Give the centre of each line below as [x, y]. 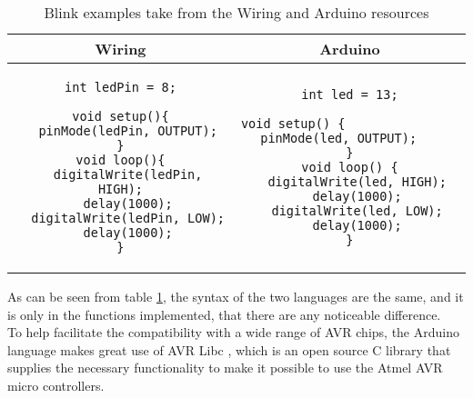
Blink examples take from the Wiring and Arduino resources [236, 12]
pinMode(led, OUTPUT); [339, 138]
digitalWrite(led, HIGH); [357, 182]
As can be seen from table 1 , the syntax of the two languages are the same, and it [236, 296]
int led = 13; [350, 95]
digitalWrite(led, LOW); [357, 211]
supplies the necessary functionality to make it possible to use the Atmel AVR [225, 368]
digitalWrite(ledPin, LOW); [128, 218]
